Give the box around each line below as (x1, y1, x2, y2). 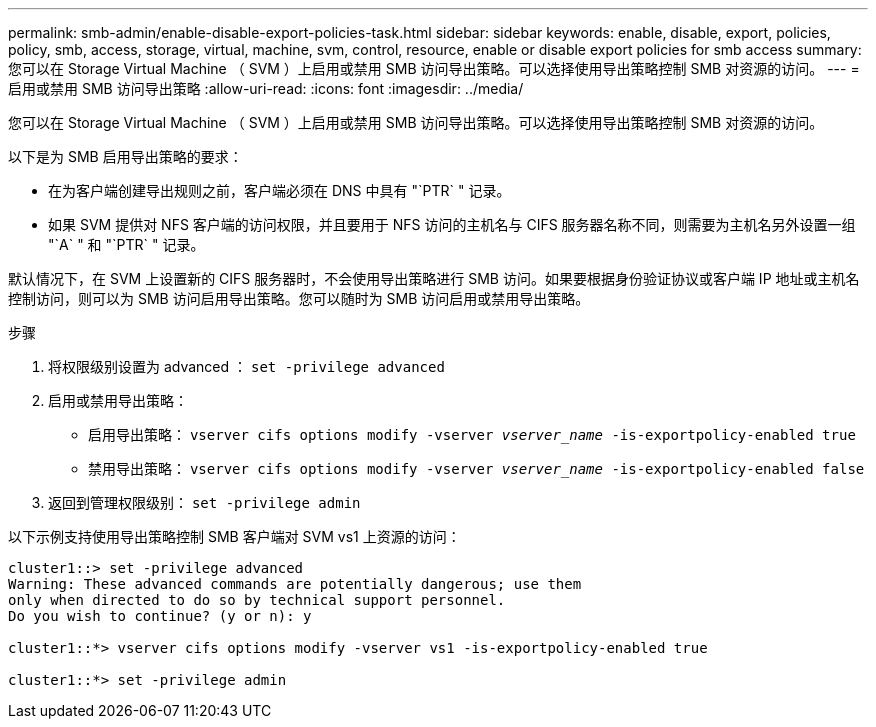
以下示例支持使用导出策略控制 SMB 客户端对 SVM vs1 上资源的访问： (8, 528, 461, 545)
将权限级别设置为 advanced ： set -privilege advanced (48, 358, 445, 375)
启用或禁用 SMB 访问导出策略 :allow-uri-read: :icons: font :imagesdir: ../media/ (8, 80, 524, 97)
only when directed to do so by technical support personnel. (8, 592, 506, 608)
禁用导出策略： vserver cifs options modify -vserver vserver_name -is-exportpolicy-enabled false (88, 460, 865, 477)
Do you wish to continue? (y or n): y (8, 608, 312, 624)
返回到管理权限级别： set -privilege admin (48, 494, 361, 511)
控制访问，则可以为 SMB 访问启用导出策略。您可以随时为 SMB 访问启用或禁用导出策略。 (8, 290, 590, 307)
